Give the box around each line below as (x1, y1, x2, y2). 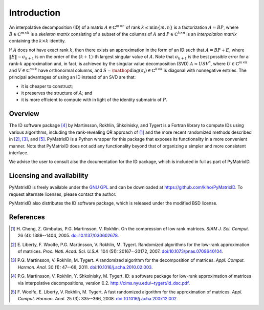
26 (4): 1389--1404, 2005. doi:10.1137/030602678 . (18, 232, 119, 239)
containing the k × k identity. (9, 38, 66, 44)
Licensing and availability (9, 171, 88, 180)
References (9, 213, 45, 221)
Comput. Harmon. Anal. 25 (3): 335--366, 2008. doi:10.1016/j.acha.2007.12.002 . (18, 296, 178, 302)
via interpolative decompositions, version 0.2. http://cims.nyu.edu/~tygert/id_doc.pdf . (18, 280, 190, 286)
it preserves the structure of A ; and (21, 90, 92, 96)
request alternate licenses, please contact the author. (9, 191, 117, 197)
